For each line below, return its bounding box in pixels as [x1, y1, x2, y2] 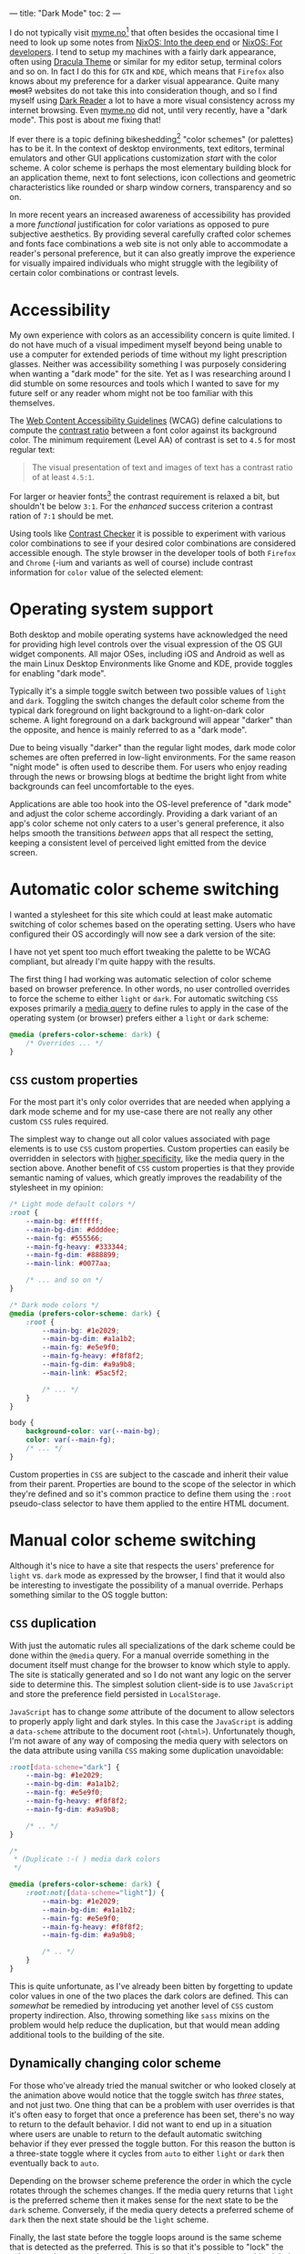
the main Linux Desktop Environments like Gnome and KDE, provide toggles [9, 657, 293, 669]
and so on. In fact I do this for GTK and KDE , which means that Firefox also [9, 66, 285, 77]
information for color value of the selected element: [9, 566, 204, 578]
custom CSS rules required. [9, 1116, 109, 1127]
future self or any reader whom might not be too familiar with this [9, 388, 253, 399]
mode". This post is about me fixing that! [9, 114, 161, 125]
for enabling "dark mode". [9, 667, 107, 678]
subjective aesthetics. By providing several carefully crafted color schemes [9, 228, 291, 240]
